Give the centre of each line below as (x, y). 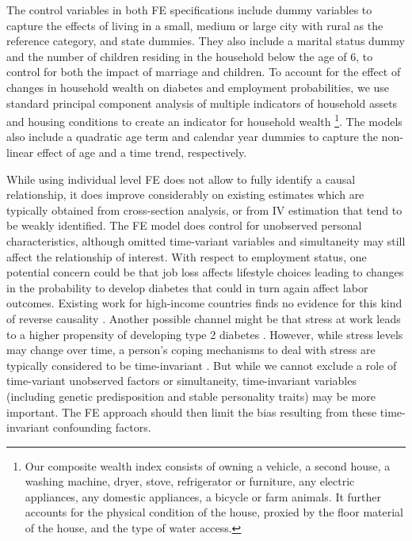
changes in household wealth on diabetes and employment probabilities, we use (198, 87)
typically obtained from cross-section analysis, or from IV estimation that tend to (204, 210)
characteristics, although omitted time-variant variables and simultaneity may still (206, 240)
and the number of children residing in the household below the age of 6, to (190, 56)
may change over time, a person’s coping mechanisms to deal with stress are (191, 350)
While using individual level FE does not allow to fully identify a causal (181, 179)
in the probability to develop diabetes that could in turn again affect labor (187, 287)
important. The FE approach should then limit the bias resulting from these (192, 411)
